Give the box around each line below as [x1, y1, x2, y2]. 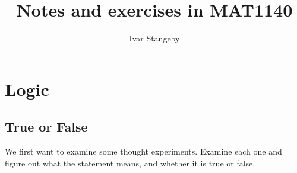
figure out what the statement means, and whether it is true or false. [5, 156, 255, 169]
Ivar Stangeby [129, 32, 180, 44]
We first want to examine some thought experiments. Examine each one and [5, 145, 282, 158]
